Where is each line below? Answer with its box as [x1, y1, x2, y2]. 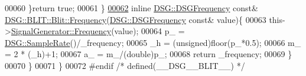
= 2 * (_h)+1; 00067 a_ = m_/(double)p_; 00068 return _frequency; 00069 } [5, 48, 292, 60]
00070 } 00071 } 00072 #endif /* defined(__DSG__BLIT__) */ [5, 59, 245, 71]
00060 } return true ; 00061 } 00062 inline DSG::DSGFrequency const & [5, 2, 258, 14]
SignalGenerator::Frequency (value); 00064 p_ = [11, 25, 185, 37]
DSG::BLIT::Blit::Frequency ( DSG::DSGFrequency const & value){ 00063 [5, 13, 266, 25]
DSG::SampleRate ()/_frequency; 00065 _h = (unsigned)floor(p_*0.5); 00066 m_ [5, 36, 301, 48]
